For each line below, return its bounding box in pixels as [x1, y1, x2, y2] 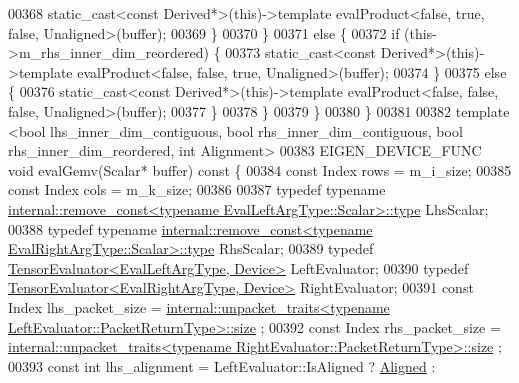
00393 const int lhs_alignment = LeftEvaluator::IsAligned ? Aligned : [8, 355, 436, 376]
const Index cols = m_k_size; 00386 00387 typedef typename [8, 179, 386, 200]
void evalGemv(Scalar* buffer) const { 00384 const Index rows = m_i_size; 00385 [8, 159, 512, 180]
